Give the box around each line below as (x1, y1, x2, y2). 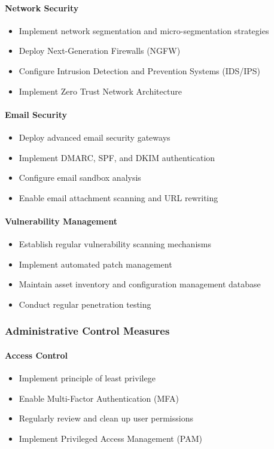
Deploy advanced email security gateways (19, 131, 171, 143)
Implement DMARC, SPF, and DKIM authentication (19, 151, 215, 163)
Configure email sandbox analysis (19, 171, 141, 184)
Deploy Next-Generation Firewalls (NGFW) (19, 44, 181, 57)
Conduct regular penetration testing (19, 298, 151, 310)
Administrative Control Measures (5, 323, 170, 338)
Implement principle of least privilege (19, 372, 156, 384)
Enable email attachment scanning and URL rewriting (19, 191, 218, 204)
